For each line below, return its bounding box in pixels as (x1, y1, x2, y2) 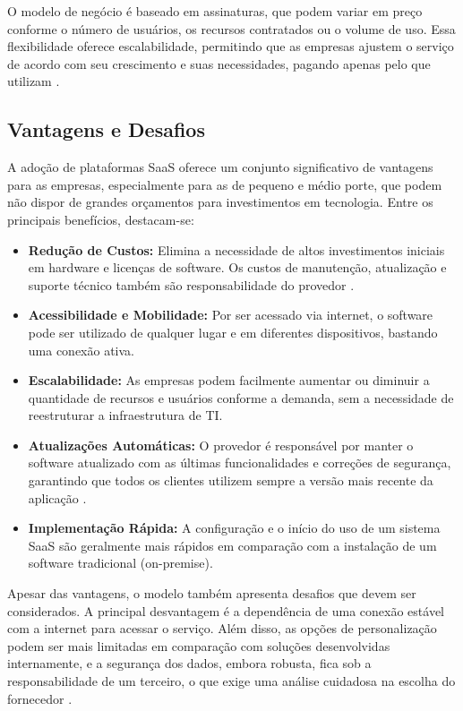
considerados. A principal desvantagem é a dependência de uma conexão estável (7, 601, 445, 620)
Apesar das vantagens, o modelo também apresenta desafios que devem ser (7, 584, 416, 603)
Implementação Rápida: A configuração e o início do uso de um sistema (28, 518, 441, 537)
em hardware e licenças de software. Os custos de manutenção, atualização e (28, 258, 447, 277)
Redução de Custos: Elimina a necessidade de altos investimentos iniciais (28, 240, 445, 259)
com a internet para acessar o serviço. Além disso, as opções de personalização (7, 619, 437, 638)
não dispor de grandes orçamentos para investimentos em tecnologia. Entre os (7, 193, 433, 211)
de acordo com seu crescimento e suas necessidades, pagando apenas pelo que (7, 54, 431, 73)
